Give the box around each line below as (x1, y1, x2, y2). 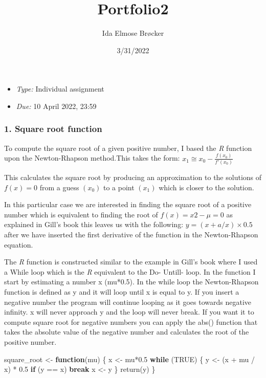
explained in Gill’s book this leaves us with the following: (4, 219, 184, 230)
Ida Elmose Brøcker (102, 28, 164, 38)
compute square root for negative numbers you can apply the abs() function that (4, 316, 258, 327)
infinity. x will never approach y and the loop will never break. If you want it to (4, 306, 254, 317)
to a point (103, 182, 135, 192)
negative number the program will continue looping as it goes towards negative (4, 296, 251, 307)
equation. (4, 239, 33, 250)
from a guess (39, 182, 79, 192)
